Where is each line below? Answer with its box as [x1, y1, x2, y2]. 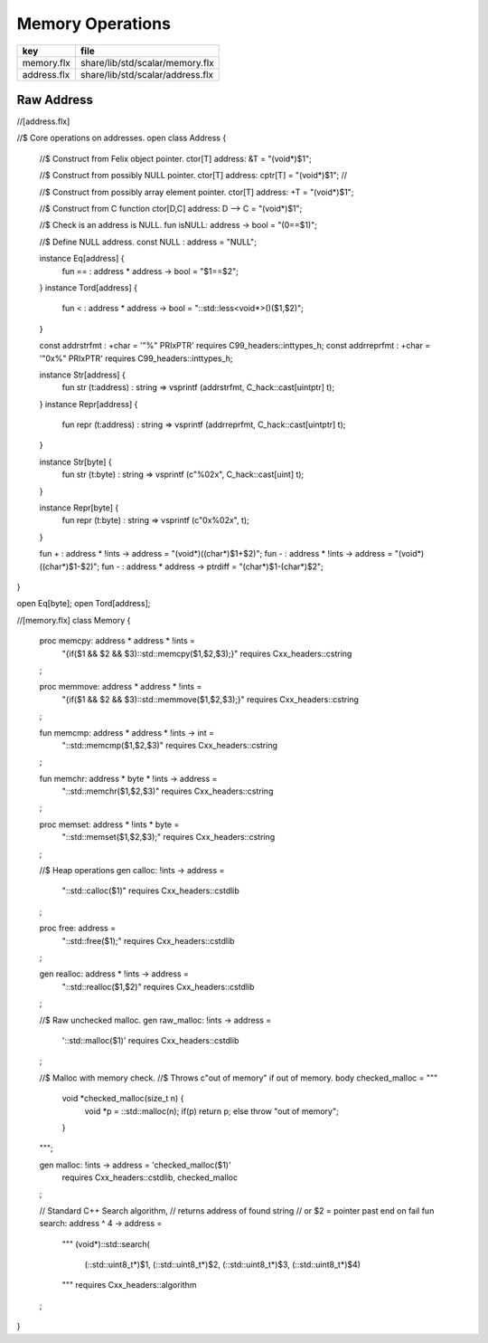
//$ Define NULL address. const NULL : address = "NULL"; [39, 236, 258, 247]
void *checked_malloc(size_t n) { [61, 1093, 184, 1104]
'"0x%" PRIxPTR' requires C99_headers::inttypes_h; [39, 353, 234, 364]
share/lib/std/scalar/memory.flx [80, 56, 214, 69]
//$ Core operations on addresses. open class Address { [16, 132, 227, 144]
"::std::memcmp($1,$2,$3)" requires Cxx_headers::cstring [61, 739, 278, 750]
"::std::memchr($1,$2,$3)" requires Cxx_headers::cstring [61, 786, 274, 796]
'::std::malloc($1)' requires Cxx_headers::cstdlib [61, 1034, 239, 1045]
